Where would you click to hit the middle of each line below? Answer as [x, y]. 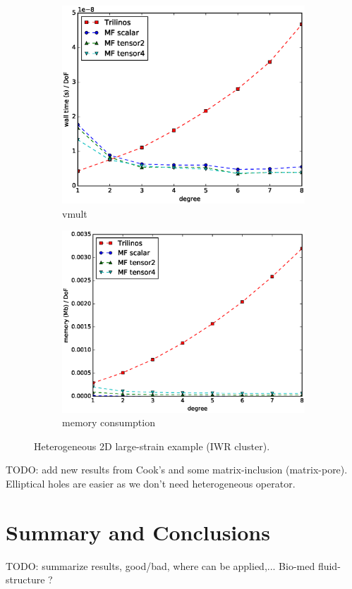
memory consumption [109, 422]
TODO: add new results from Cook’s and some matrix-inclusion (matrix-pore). [177, 470]
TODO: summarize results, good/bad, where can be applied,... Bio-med [160, 565]
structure [25, 579]
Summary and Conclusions [138, 532]
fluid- [329, 565]
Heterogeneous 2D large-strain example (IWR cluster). [152, 446]
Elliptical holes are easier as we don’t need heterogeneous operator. [151, 484]
